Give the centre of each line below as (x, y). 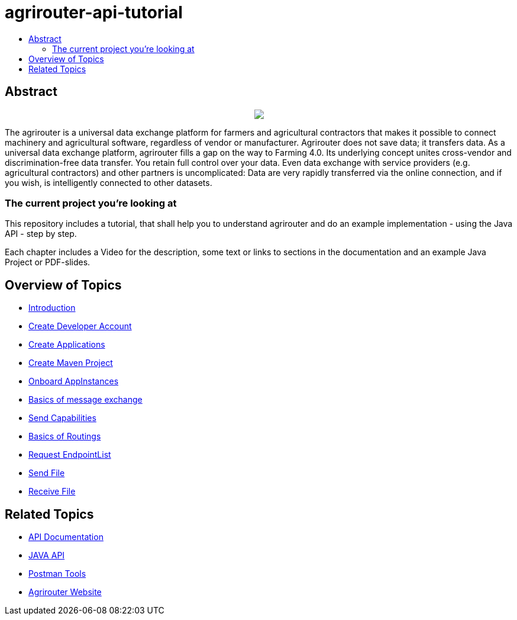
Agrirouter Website (65, 592)
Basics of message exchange (85, 400)
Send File (47, 473)
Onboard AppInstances (74, 381)
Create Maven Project (71, 363)
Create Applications (67, 345)
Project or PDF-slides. (48, 262)
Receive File (52, 491)
